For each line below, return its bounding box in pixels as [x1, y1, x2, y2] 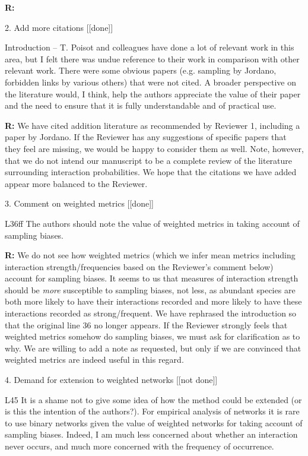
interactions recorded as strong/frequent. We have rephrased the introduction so [5, 307, 297, 319]
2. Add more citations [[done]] [5, 21, 113, 33]
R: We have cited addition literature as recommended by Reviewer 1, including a [5, 119, 300, 131]
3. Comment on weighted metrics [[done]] [5, 197, 154, 210]
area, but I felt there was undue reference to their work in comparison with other [5, 52, 300, 65]
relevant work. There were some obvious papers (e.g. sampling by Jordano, [5, 64, 277, 77]
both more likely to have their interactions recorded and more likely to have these [5, 295, 302, 308]
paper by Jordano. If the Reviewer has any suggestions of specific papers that [5, 131, 287, 143]
